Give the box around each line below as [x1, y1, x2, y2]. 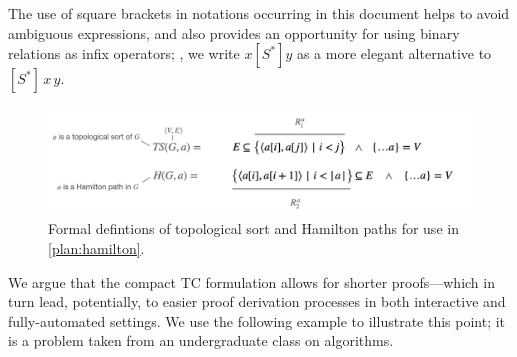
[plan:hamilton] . [48, 238, 145, 259]
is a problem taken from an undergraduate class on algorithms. [8, 330, 394, 351]
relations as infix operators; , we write [8, 43, 240, 64]
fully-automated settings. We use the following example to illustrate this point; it [8, 310, 506, 331]
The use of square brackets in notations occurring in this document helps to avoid [8, 3, 510, 23]
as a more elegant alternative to [296, 43, 492, 64]
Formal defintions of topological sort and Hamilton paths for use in [48, 218, 459, 239]
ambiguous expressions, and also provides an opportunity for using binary [8, 22, 460, 43]
